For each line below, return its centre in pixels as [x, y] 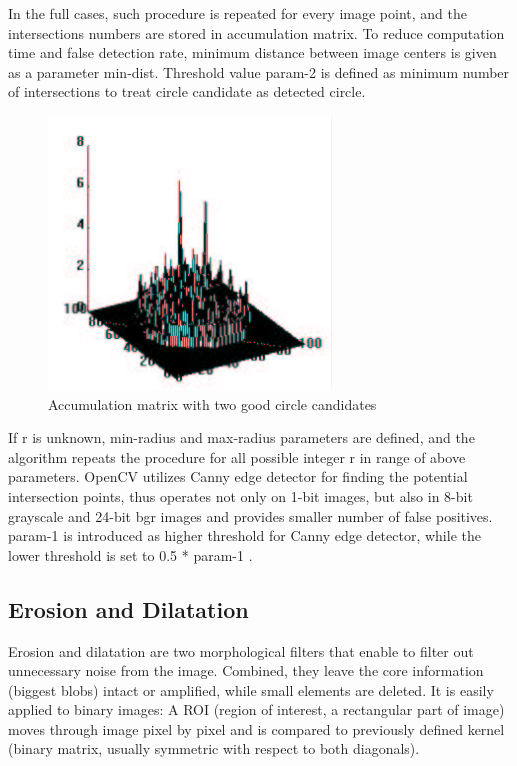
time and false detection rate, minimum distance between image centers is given [252, 52]
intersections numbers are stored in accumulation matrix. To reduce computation [256, 32]
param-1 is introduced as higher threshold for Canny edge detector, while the [244, 535]
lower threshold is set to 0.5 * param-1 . [130, 554]
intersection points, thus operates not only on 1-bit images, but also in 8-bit [240, 495]
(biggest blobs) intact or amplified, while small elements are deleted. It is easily [251, 689]
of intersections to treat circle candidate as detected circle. [187, 91]
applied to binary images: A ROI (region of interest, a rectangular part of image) [256, 709]
